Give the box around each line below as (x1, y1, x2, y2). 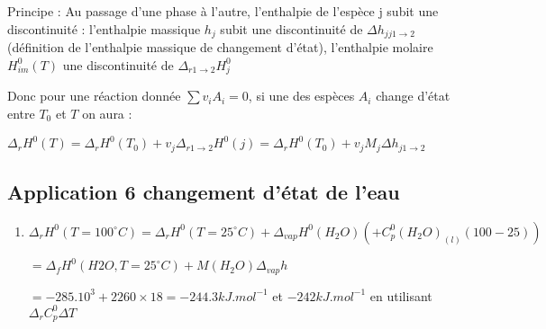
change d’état (376, 86, 450, 105)
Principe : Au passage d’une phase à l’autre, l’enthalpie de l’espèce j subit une (7, 2, 439, 20)
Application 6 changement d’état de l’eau (7, 177, 400, 205)
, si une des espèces (248, 86, 355, 105)
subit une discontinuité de (220, 19, 363, 38)
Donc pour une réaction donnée (7, 86, 181, 105)
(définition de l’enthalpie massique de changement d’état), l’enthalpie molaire (7, 38, 433, 57)
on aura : (82, 103, 132, 122)
